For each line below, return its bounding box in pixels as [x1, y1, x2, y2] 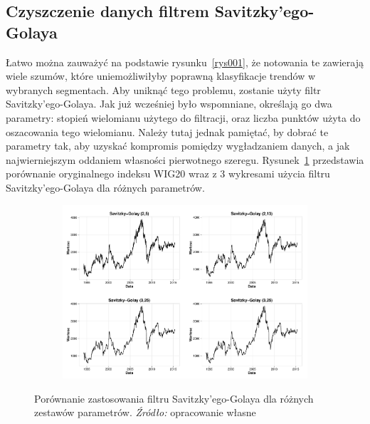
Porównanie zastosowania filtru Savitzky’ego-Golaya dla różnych [34, 391, 314, 405]
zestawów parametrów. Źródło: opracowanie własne [34, 405, 256, 420]
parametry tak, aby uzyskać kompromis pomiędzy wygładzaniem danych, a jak [6, 138, 350, 153]
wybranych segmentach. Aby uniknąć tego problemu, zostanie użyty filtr [6, 82, 321, 97]
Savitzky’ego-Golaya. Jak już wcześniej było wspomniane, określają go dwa [6, 96, 332, 111]
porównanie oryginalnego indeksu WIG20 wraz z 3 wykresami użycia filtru [6, 166, 330, 181]
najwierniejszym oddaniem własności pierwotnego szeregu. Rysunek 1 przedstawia [6, 152, 364, 167]
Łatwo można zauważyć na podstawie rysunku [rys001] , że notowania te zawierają [6, 54, 364, 69]
